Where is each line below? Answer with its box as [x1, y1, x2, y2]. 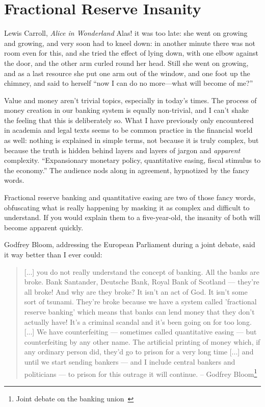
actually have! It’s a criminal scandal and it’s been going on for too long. [24, 316, 252, 327]
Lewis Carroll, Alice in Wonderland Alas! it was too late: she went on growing [4, 28, 248, 38]
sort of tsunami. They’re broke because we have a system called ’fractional [24, 296, 257, 307]
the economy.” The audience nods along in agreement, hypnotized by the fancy [4, 164, 250, 175]
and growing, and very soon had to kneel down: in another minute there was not [4, 37, 256, 48]
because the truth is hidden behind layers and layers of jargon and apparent [4, 145, 241, 155]
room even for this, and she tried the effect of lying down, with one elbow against [4, 47, 258, 58]
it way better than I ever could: [4, 249, 102, 259]
